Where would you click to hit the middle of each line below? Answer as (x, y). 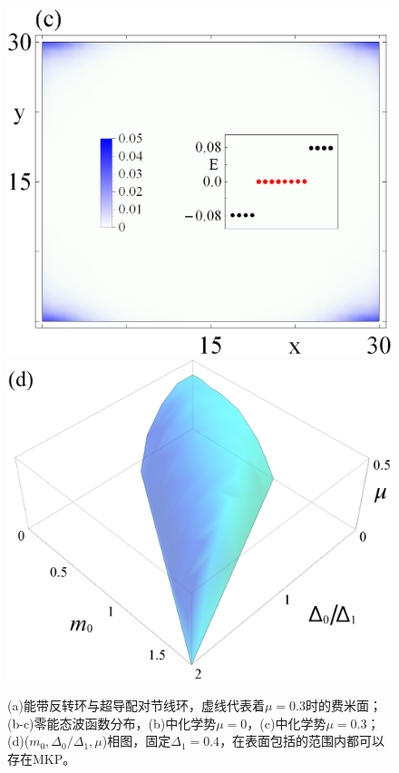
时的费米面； (343, 705)
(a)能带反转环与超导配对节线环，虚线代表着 (136, 705)
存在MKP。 (42, 758)
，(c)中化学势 (287, 723)
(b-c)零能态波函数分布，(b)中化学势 (112, 723)
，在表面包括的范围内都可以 (302, 741)
